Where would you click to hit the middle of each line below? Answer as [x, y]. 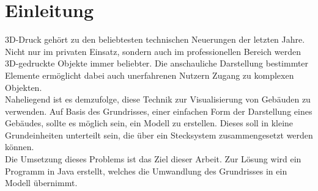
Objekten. [24, 87]
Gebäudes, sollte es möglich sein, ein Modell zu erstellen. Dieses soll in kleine [149, 123]
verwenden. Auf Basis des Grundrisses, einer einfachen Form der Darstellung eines [159, 111]
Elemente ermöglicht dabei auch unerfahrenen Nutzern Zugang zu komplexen [150, 75]
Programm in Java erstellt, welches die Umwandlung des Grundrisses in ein [146, 171]
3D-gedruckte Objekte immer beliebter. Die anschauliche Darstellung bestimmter [157, 63]
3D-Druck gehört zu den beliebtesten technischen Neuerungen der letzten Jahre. [155, 39]
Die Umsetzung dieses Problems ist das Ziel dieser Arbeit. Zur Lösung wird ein [153, 159]
